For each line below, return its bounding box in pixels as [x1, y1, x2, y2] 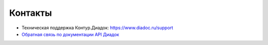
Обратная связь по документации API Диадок [21, 31, 119, 37]
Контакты [9, 7, 52, 18]
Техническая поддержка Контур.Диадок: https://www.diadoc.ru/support [21, 25, 173, 31]
